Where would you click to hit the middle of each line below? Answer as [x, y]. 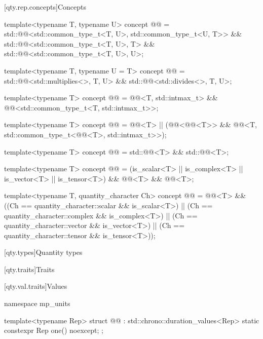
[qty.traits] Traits [29, 269]
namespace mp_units [37, 303]
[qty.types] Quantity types [43, 252]
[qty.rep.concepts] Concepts [45, 7]
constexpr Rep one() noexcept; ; [54, 330]
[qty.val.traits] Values [36, 286]
